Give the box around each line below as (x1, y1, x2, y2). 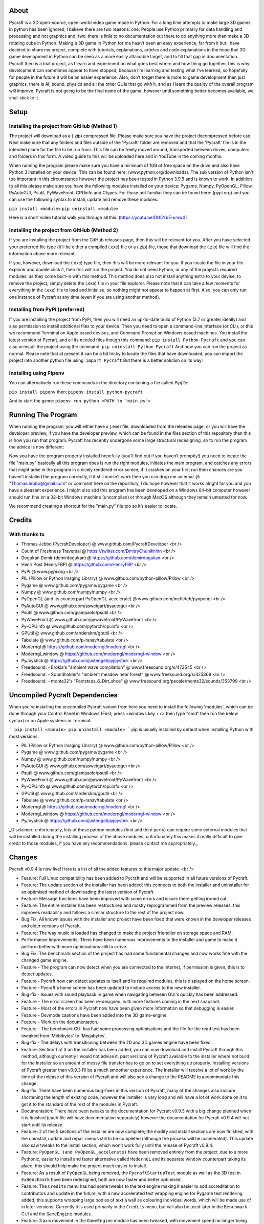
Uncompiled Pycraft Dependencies (9, 691, 118, 699)
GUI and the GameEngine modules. (21, 1211, 92, 1217)
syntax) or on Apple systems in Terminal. (9, 717, 91, 723)
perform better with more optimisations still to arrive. (21, 943, 128, 949)
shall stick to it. (9, 94, 40, 100)
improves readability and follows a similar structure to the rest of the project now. (21, 909, 185, 915)
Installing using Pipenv (9, 370, 65, 377)
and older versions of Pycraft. (21, 923, 81, 929)
